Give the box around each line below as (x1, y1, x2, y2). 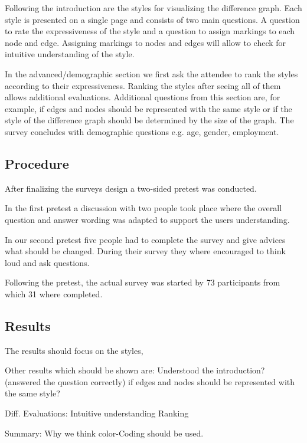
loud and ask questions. (5, 256, 90, 268)
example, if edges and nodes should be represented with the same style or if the (5, 102, 292, 114)
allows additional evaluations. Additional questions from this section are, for (5, 91, 280, 103)
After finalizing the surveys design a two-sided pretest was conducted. (5, 182, 257, 194)
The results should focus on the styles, (5, 344, 143, 356)
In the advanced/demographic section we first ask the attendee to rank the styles (5, 67, 298, 80)
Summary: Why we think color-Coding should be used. (5, 426, 204, 439)
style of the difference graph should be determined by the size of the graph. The (5, 114, 294, 126)
